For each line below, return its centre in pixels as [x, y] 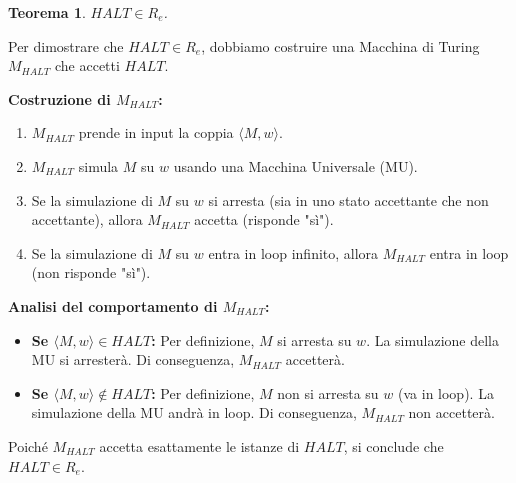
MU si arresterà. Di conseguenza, [133, 359]
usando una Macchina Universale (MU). [295, 165]
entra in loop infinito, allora [293, 252]
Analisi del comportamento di [113, 305]
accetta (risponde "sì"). [264, 219]
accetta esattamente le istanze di [199, 445]
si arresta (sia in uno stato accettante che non [348, 199]
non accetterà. [451, 412]
